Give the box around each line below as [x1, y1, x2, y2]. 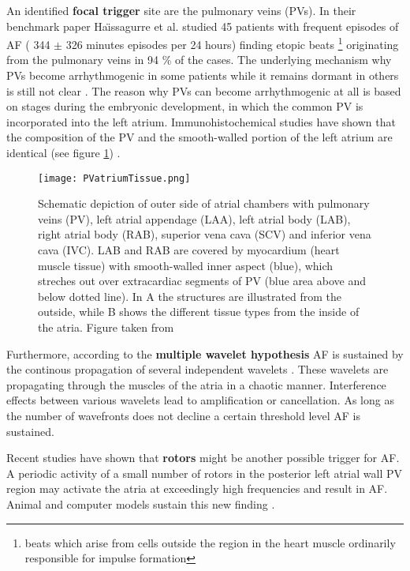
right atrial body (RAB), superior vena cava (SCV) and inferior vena [38, 226, 371, 242]
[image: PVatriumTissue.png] [38, 172, 191, 184]
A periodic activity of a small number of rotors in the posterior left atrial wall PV [6, 464, 402, 481]
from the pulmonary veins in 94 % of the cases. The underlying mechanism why [6, 51, 392, 68]
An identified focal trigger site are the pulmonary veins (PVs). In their [6, 2, 356, 18]
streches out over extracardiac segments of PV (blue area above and [38, 272, 366, 289]
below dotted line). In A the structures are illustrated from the [38, 287, 342, 304]
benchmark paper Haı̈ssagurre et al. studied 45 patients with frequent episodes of [6, 17, 399, 34]
